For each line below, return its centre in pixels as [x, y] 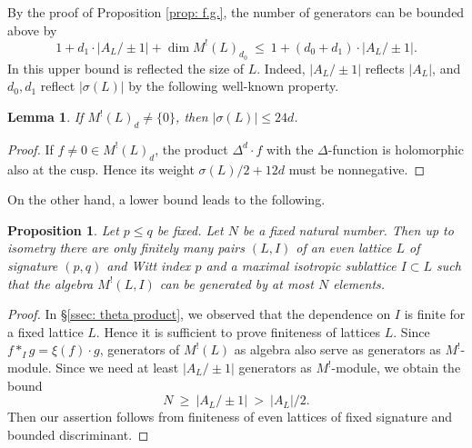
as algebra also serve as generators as [337, 349]
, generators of [140, 349]
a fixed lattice [45, 331]
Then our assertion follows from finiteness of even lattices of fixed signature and [230, 417]
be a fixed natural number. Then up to [348, 229]
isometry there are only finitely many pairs [126, 248]
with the [290, 149]
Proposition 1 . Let [63, 229]
